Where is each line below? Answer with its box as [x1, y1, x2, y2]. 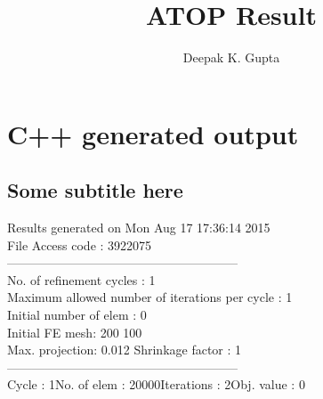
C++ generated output [7, 115, 299, 151]
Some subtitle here [7, 176, 183, 204]
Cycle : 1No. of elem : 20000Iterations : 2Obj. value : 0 [7, 375, 305, 394]
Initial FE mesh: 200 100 [7, 322, 142, 341]
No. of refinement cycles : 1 [7, 270, 156, 289]
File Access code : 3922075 [7, 235, 152, 254]
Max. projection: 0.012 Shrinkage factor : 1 [7, 340, 242, 359]
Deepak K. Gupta [182, 48, 280, 67]
